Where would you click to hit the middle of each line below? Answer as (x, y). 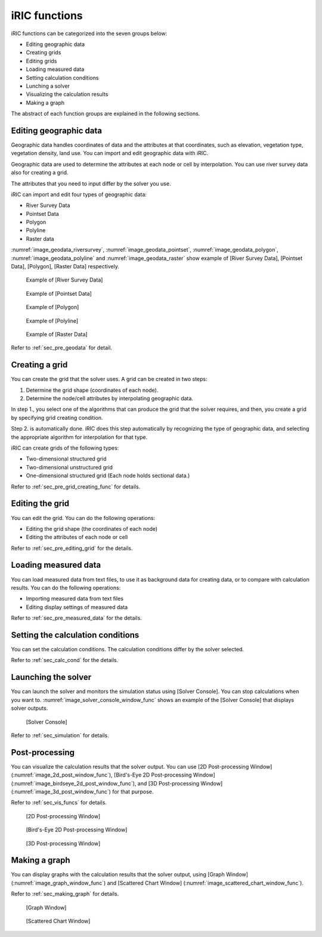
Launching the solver (51, 677)
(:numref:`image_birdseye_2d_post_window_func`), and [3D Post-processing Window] (117, 783)
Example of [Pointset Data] (59, 293)
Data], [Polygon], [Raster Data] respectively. (65, 267)
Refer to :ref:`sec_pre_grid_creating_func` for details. (76, 487)
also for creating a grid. (40, 172)
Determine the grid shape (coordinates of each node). (92, 390)
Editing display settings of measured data (77, 607)
